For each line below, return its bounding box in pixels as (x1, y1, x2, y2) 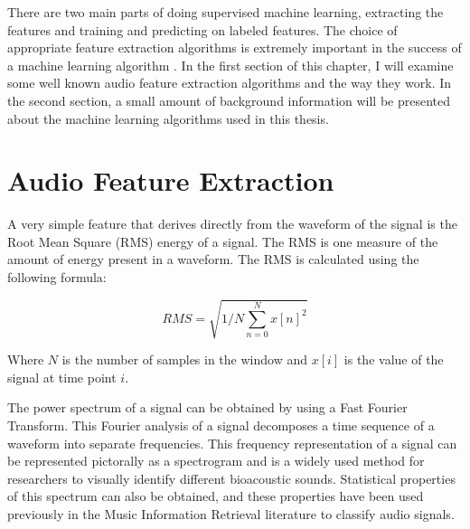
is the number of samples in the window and (61, 350, 307, 369)
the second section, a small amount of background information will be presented (7, 90, 451, 109)
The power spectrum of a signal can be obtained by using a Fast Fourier (7, 398, 408, 417)
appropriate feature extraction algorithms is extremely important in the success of (7, 38, 462, 57)
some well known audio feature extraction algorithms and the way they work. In (7, 73, 452, 92)
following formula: (7, 268, 107, 287)
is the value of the (343, 350, 444, 369)
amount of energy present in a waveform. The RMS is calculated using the (7, 250, 419, 269)
